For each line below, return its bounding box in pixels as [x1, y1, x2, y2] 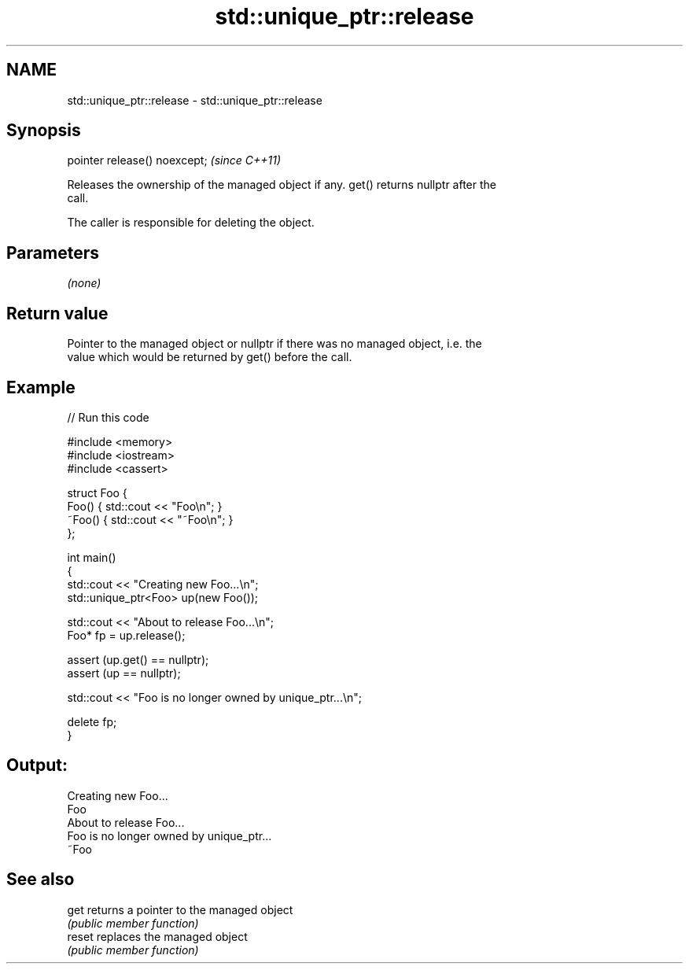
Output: [6, 755, 68, 776]
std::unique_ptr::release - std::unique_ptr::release [67, 93, 322, 107]
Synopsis [6, 120, 81, 141]
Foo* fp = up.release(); [67, 628, 186, 642]
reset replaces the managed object [67, 929, 248, 943]
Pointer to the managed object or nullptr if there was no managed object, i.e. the [67, 337, 482, 351]
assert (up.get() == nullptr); [67, 652, 209, 666]
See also [6, 869, 75, 890]
